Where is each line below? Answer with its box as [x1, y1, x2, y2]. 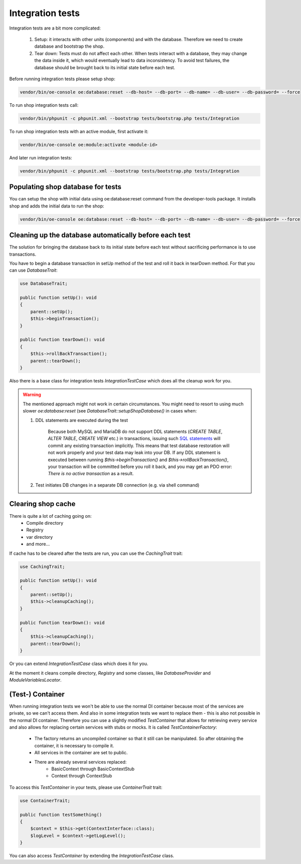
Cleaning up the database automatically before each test [9, 231, 191, 240]
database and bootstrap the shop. [34, 43, 105, 50]
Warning [23, 391, 41, 398]
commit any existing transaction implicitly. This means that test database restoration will [48, 443, 230, 449]
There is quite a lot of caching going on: [9, 513, 92, 519]
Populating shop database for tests [9, 183, 121, 191]
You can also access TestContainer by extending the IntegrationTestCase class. [9, 852, 175, 859]
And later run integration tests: [9, 154, 72, 160]
